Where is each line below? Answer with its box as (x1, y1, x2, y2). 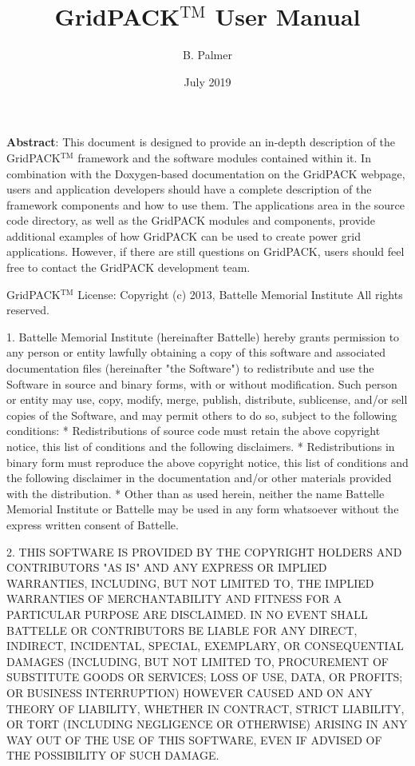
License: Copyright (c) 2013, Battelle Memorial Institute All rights (77, 285, 403, 302)
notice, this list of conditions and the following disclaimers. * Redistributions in (6, 438, 395, 454)
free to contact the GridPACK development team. (6, 259, 251, 276)
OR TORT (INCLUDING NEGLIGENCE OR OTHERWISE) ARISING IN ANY (6, 716, 408, 732)
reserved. (6, 301, 49, 318)
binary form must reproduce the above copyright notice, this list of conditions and (6, 453, 409, 470)
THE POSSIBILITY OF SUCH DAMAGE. (6, 747, 219, 764)
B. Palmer (183, 46, 232, 63)
